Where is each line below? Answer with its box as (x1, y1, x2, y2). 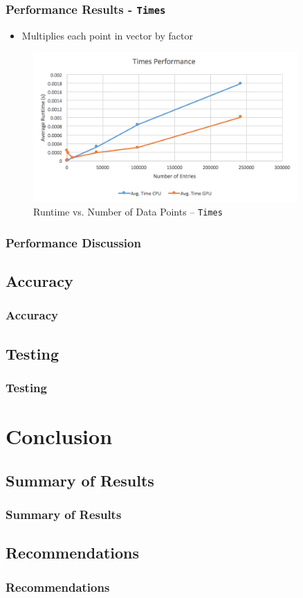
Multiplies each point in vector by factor (21, 28, 193, 42)
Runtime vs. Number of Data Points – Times (33, 204, 223, 219)
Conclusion (6, 422, 113, 450)
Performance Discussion (6, 234, 141, 251)
